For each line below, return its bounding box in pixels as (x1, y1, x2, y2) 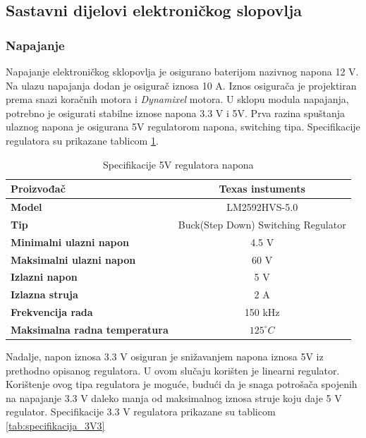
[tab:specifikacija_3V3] (6, 418, 105, 432)
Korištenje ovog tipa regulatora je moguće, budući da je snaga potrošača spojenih (6, 377, 358, 391)
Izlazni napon (11, 269, 78, 284)
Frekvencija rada (11, 305, 93, 320)
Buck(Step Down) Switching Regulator (178, 217, 346, 231)
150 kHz (244, 305, 280, 320)
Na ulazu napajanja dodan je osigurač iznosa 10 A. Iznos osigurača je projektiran (6, 78, 357, 92)
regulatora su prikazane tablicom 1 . (6, 133, 159, 147)
